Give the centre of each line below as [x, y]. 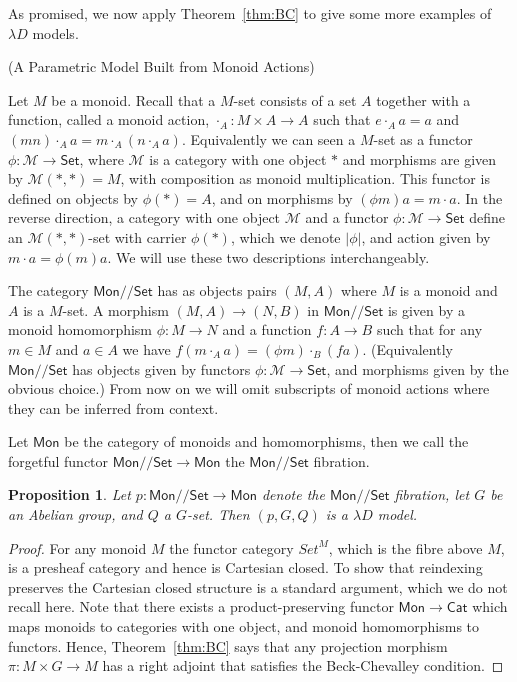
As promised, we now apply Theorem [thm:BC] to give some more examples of [250, 13]
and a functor [347, 217]
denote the [293, 494]
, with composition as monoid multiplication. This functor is [305, 178]
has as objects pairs [217, 290]
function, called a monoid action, [109, 119]
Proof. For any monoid [77, 547]
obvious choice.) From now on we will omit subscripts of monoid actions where [249, 388]
